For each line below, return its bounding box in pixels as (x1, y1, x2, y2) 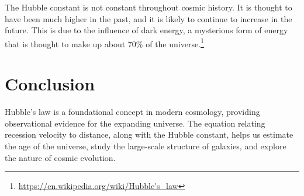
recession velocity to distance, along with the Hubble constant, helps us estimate (5, 128, 293, 141)
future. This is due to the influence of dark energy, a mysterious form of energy (5, 24, 288, 36)
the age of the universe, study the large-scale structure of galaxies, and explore (5, 139, 286, 152)
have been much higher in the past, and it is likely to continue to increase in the (5, 12, 292, 24)
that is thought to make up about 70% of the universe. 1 (5, 36, 204, 50)
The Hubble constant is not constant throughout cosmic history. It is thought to (5, 1, 292, 13)
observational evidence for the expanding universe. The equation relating (5, 117, 265, 129)
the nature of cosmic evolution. (5, 151, 116, 163)
